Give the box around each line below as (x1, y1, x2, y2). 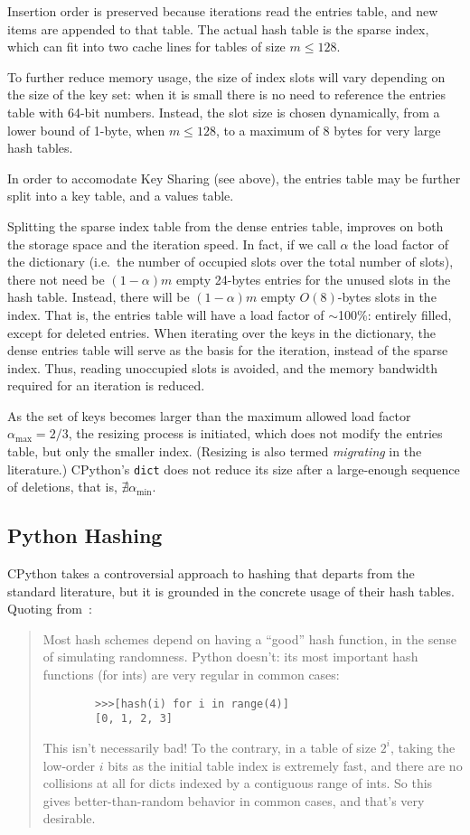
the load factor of (352, 234, 449, 253)
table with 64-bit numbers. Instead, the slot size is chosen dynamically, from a (7, 102, 440, 121)
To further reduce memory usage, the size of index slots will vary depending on (7, 67, 446, 86)
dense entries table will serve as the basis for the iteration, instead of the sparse (7, 341, 448, 360)
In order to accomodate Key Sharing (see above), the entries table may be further (7, 168, 461, 187)
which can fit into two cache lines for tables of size (7, 37, 286, 56)
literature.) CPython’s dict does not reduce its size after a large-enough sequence (7, 459, 460, 478)
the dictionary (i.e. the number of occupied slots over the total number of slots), (7, 252, 454, 271)
